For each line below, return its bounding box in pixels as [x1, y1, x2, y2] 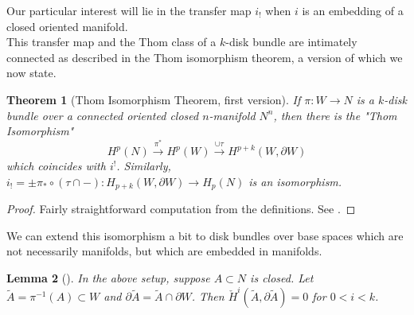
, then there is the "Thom [273, 107, 397, 123]
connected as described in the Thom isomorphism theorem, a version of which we [6, 49, 403, 65]
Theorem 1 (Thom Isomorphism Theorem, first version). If [6, 91, 301, 107]
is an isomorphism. [248, 173, 342, 189]
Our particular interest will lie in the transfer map [6, 2, 252, 18]
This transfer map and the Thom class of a [6, 33, 217, 50]
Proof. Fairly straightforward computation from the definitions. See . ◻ [6, 200, 356, 217]
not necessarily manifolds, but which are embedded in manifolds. [6, 243, 322, 259]
